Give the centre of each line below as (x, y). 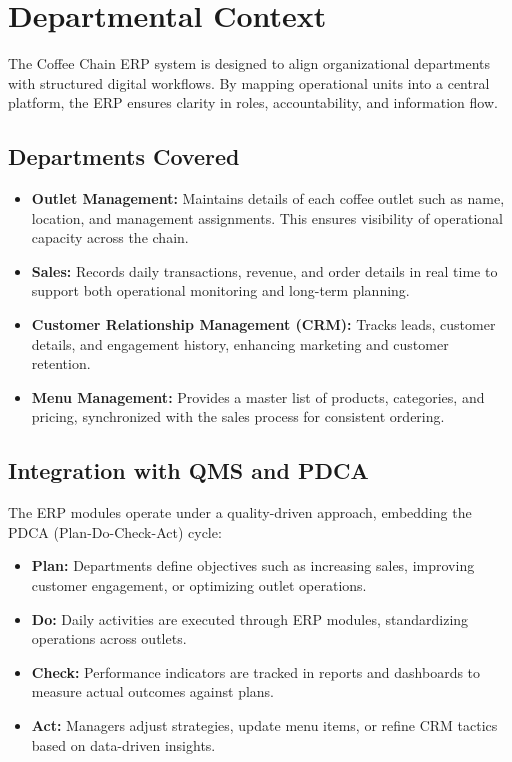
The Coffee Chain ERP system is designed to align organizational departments (249, 63)
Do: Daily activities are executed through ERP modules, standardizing (250, 618)
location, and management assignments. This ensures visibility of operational (267, 217)
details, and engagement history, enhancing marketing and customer (240, 343)
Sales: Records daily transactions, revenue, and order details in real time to (264, 270)
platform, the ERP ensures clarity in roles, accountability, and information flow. (253, 102)
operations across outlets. (109, 638)
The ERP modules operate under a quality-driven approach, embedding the (240, 512)
